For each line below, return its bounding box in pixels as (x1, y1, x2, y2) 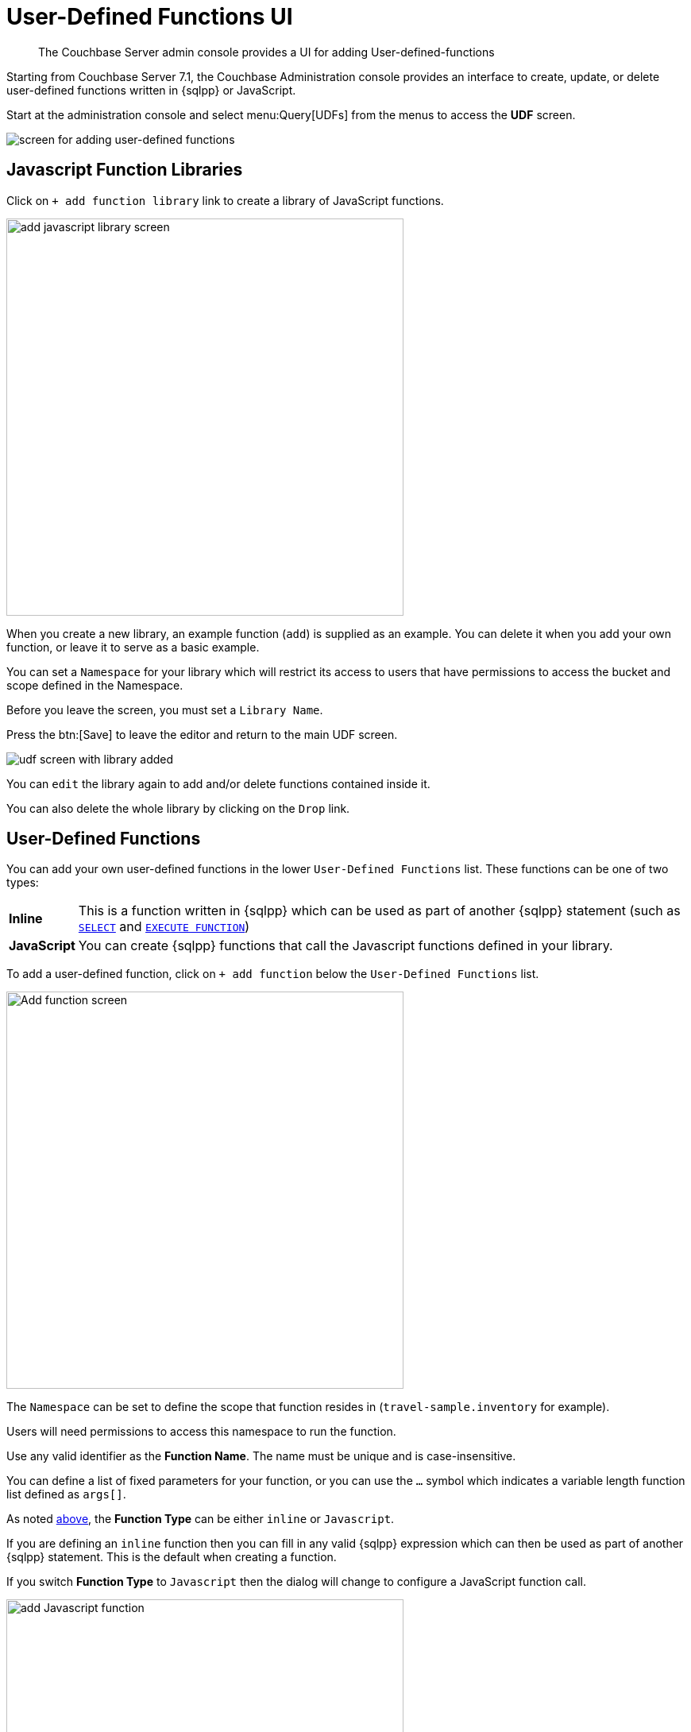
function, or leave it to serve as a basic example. (6, 640, 260, 654)
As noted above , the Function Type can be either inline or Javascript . (6, 1512, 395, 1526)
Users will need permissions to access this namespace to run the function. (6, 1425, 396, 1439)
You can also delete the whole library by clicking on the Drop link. (6, 801, 350, 815)
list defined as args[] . (6, 1487, 126, 1502)
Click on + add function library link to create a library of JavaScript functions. (6, 193, 444, 207)
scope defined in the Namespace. (6, 678, 183, 692)
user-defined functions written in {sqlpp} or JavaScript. (6, 83, 296, 97)
